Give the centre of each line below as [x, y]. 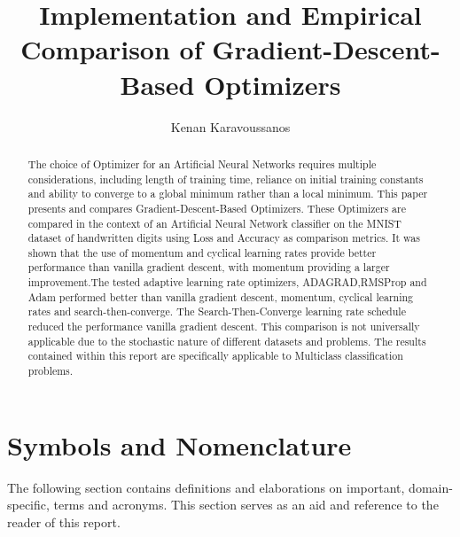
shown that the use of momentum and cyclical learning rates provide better [202, 252]
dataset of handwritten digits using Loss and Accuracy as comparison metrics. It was [224, 238]
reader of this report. [64, 521]
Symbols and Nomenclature [179, 444]
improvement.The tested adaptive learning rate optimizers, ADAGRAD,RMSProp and [227, 282]
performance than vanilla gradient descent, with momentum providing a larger [209, 267]
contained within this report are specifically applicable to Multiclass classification [215, 356]
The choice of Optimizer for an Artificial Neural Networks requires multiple [202, 163]
